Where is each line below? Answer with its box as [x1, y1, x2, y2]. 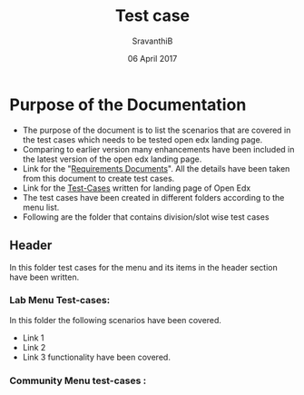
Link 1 [22, 332, 44, 343]
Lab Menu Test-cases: [9, 294, 111, 307]
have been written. [9, 272, 80, 282]
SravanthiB [132, 35, 173, 46]
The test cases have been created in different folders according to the [22, 192, 285, 202]
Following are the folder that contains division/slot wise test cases [22, 211, 270, 222]
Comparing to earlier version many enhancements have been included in [22, 143, 295, 154]
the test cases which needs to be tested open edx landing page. [22, 133, 263, 145]
